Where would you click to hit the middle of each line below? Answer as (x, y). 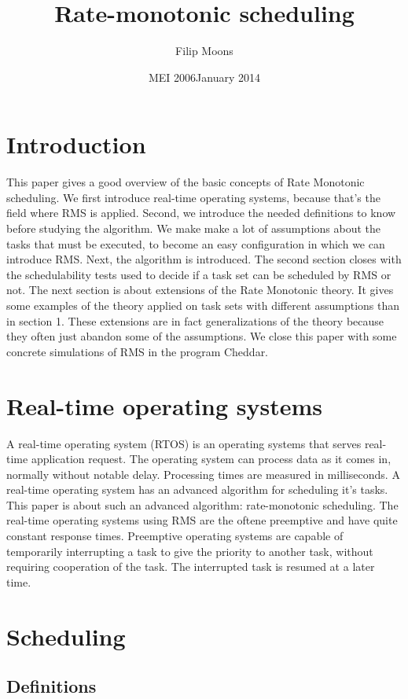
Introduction (76, 144)
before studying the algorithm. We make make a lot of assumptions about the (193, 228)
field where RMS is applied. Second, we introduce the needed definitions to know (201, 213)
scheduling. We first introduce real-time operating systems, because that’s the (193, 197)
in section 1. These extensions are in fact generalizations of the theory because (195, 320)
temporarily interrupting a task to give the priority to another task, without (190, 551)
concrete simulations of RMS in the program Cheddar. (138, 351)
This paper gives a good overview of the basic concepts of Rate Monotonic (186, 182)
